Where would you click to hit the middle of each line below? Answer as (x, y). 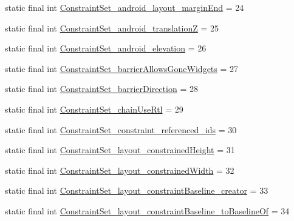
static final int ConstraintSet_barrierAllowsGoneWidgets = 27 (122, 68)
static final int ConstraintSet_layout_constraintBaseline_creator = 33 (137, 190)
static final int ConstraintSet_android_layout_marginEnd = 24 (125, 7)
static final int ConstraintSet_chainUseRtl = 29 (94, 109)
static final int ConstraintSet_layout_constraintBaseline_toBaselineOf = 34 (147, 210)
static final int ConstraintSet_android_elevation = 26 (106, 48)
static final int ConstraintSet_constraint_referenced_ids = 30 (121, 129)
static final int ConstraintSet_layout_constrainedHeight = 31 (120, 150)
